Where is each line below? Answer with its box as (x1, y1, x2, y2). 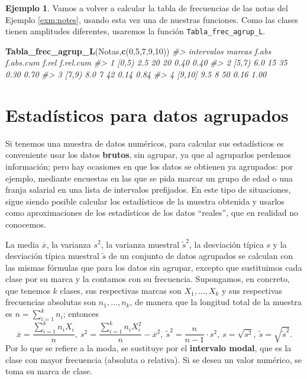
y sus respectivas (221, 284, 282, 296)
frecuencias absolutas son (5, 296, 96, 308)
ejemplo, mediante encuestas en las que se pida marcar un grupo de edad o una (5, 171, 293, 184)
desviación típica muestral (5, 250, 99, 262)
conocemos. (5, 218, 46, 230)
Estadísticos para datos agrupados (5, 102, 289, 127)
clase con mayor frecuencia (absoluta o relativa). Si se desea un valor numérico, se (5, 353, 302, 365)
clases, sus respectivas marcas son (60, 284, 182, 296)
